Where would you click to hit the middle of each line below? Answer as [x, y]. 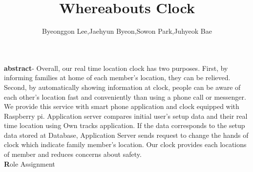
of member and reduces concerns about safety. [73, 154]
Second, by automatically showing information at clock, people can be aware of [122, 87]
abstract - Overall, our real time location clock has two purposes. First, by [116, 68]
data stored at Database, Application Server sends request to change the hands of [126, 135]
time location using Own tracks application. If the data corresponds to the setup [125, 125]
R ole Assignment [30, 163]
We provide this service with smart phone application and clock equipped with [122, 106]
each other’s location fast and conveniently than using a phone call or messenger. [125, 97]
